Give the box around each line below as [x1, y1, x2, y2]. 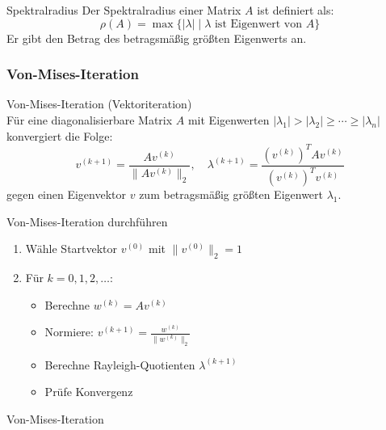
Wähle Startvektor [25, 240, 118, 257]
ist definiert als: [257, 2, 334, 18]
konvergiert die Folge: [6, 127, 113, 144]
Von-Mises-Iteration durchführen [6, 213, 168, 230]
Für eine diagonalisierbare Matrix [6, 112, 173, 128]
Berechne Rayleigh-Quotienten [44, 356, 195, 373]
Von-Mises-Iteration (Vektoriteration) [6, 95, 192, 112]
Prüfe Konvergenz [44, 383, 133, 400]
